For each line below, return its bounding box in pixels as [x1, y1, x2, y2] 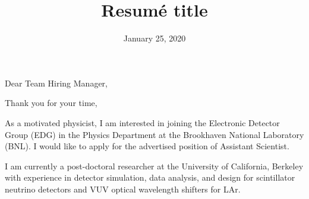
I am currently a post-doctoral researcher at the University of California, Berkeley [5, 159, 304, 172]
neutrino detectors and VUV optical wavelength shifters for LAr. [5, 182, 241, 195]
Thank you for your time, [5, 97, 97, 109]
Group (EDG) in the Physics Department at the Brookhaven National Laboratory [5, 128, 304, 140]
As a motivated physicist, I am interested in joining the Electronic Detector [5, 116, 280, 129]
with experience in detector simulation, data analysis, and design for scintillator [5, 171, 295, 184]
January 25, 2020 [123, 32, 186, 44]
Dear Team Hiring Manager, [5, 76, 108, 89]
